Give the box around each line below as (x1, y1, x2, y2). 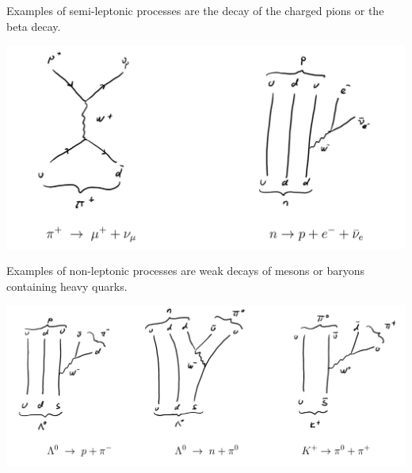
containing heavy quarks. (6, 277, 128, 294)
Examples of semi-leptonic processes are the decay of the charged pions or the (6, 2, 384, 18)
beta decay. (6, 17, 61, 34)
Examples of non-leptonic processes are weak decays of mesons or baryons (6, 262, 365, 279)
